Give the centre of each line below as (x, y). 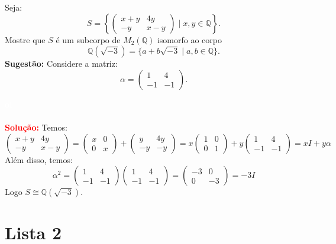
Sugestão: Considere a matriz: (61, 64)
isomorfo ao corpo (189, 39)
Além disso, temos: (39, 159)
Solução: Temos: (36, 127)
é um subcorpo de (88, 39)
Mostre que (25, 39)
